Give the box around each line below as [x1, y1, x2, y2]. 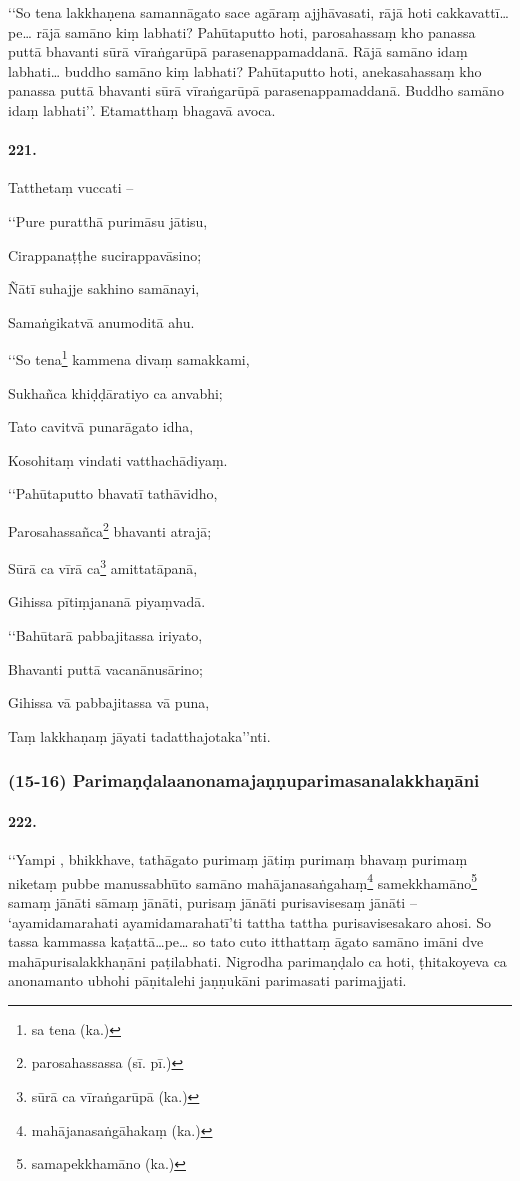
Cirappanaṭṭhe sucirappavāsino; [8, 244, 202, 265]
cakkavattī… [436, 2, 509, 22]
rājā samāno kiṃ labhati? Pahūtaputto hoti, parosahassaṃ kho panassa [36, 21, 476, 42]
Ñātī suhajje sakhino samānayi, [8, 278, 200, 299]
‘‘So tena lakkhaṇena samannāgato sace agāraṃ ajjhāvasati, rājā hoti [8, 2, 432, 22]
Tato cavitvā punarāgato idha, [8, 416, 194, 437]
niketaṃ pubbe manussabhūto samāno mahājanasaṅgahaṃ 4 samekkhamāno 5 [8, 869, 478, 893]
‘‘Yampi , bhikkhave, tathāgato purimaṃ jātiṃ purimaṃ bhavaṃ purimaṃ [8, 849, 468, 870]
